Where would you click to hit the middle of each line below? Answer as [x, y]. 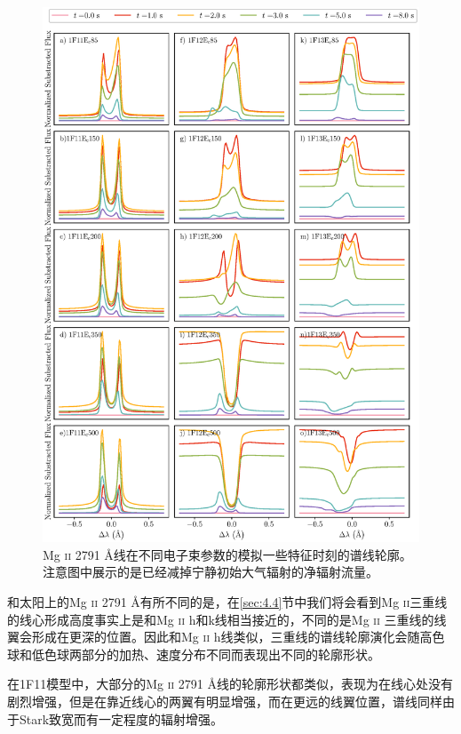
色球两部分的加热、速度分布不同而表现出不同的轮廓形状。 [212, 654]
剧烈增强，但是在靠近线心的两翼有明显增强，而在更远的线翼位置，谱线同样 [225, 701]
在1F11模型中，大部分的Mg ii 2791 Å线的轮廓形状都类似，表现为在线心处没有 [230, 684]
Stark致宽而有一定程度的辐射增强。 [121, 718]
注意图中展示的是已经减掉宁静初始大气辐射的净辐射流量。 [211, 572]
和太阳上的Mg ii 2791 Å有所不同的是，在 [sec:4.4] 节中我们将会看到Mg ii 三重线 [227, 601]
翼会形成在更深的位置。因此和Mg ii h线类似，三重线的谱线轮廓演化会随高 [220, 637]
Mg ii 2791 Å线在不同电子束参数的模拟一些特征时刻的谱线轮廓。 [227, 554]
